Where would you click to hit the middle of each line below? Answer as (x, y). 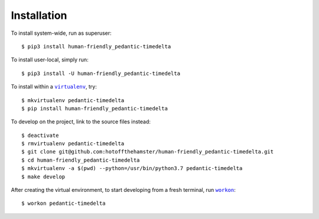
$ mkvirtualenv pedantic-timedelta (73, 100)
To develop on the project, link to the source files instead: (81, 122)
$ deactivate (40, 135)
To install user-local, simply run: (50, 60)
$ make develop (43, 176)
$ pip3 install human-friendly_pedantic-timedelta (96, 46)
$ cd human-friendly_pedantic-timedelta (81, 160)
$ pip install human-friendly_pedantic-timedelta (95, 108)
